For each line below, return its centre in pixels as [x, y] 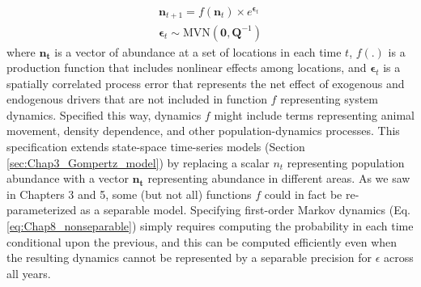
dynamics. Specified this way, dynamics [104, 114]
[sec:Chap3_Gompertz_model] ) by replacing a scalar [138, 162]
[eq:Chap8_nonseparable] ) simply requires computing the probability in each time [210, 226]
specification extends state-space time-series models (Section [156, 147]
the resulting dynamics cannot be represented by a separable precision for [189, 257]
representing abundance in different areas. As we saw [279, 178]
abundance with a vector [68, 178]
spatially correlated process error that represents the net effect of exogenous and [206, 83]
